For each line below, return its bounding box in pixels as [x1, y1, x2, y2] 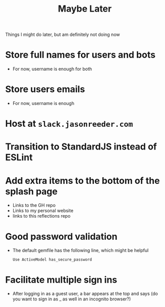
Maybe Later [58, 3, 112, 15]
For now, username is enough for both [12, 66, 92, 72]
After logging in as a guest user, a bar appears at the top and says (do [12, 291, 158, 297]
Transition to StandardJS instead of [5, 141, 157, 152]
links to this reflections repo [12, 213, 71, 219]
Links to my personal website [12, 208, 74, 214]
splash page [5, 185, 58, 197]
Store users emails [5, 84, 85, 95]
